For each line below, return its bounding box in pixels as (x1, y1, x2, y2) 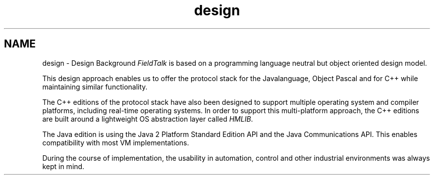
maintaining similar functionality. (42, 82, 148, 91)
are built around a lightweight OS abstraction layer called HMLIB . (42, 114, 253, 123)
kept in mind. (42, 162, 85, 171)
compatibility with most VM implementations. (42, 138, 189, 147)
